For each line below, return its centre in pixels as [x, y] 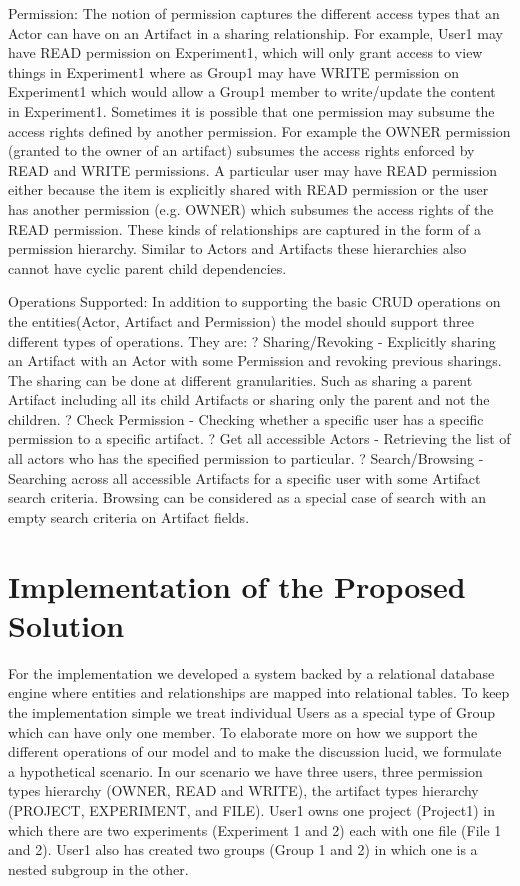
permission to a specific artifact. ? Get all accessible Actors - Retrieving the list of [259, 438]
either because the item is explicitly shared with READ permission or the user [248, 189]
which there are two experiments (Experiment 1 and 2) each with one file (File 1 [255, 829]
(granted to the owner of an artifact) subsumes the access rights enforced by [241, 150]
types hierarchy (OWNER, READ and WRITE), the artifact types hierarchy [243, 790]
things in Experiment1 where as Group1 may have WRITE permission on [234, 71]
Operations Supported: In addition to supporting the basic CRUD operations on [254, 301]
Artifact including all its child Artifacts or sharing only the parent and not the [249, 399]
